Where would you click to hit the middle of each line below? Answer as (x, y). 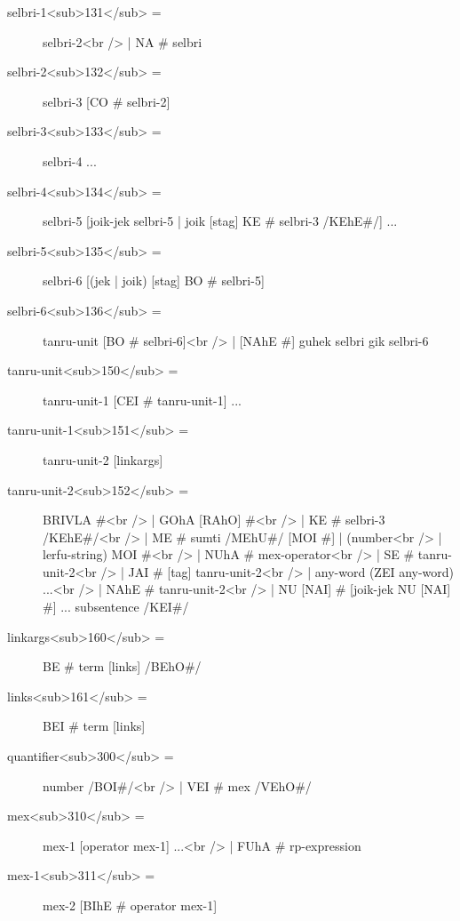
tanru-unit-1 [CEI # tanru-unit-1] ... (142, 400)
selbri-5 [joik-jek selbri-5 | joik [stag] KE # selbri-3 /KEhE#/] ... (220, 221)
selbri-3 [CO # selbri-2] (107, 101)
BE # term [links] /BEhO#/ (122, 666)
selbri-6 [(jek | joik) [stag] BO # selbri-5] (154, 280)
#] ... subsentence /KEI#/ (116, 607)
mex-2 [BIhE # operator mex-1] (130, 905)
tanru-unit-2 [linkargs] (103, 459)
